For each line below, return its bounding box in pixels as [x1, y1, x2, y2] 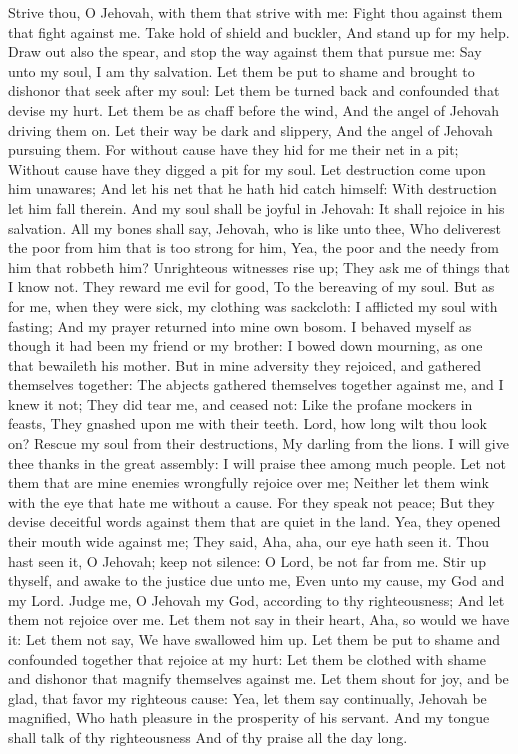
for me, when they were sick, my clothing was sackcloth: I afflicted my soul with [8, 295, 498, 316]
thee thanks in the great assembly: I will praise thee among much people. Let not [8, 452, 506, 473]
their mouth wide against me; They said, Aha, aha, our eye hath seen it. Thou [8, 531, 489, 552]
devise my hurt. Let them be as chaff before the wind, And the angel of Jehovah [8, 99, 499, 120]
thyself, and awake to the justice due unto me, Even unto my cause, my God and [8, 570, 505, 591]
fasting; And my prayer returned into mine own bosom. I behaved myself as [8, 315, 472, 336]
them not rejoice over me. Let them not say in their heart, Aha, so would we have [8, 609, 510, 630]
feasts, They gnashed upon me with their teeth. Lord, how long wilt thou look [8, 413, 487, 434]
